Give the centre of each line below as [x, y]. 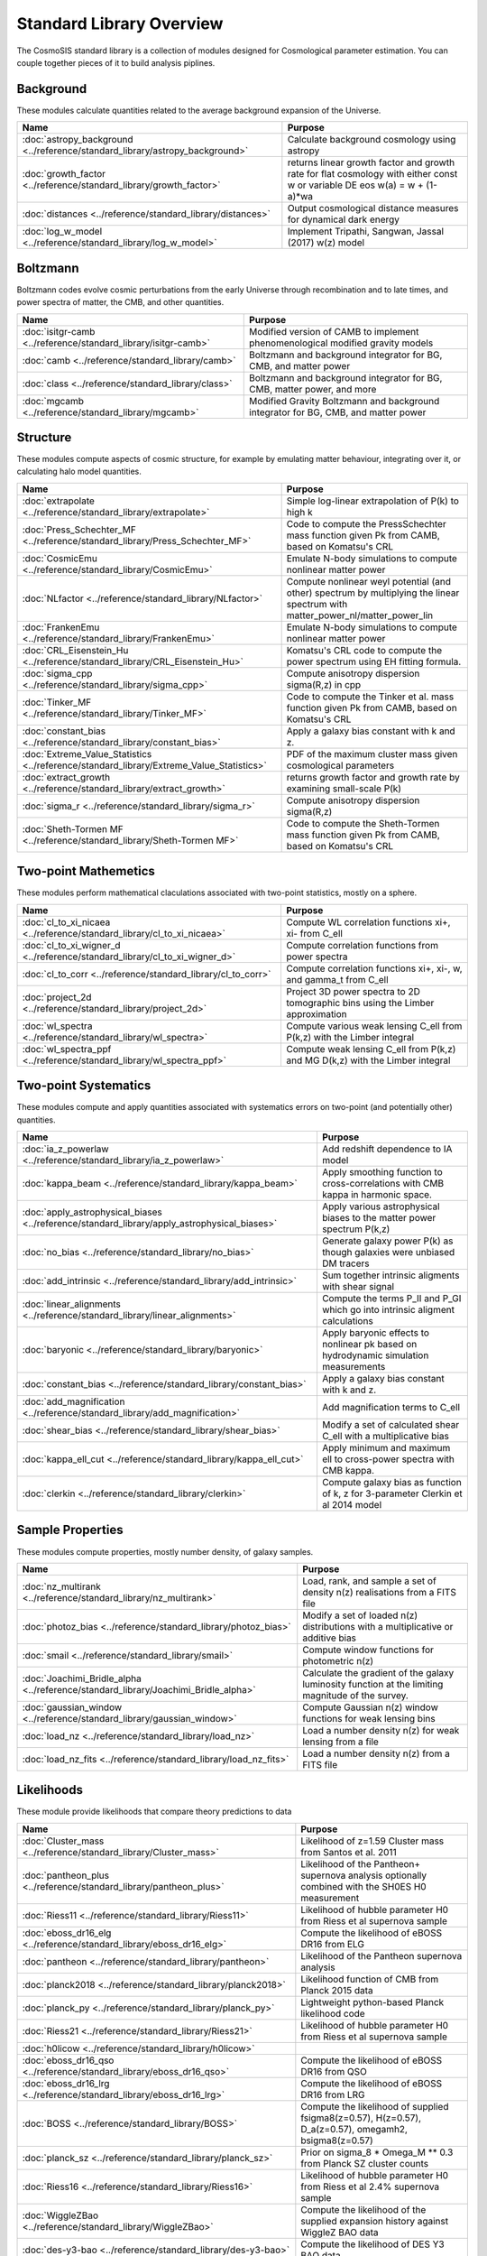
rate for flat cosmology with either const [372, 174]
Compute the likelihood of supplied [375, 2106]
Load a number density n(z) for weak [381, 1730]
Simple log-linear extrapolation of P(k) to [373, 501]
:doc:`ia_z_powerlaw [65, 1149]
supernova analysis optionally [364, 1875]
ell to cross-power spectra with [388, 1459]
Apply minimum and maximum [386, 1448]
